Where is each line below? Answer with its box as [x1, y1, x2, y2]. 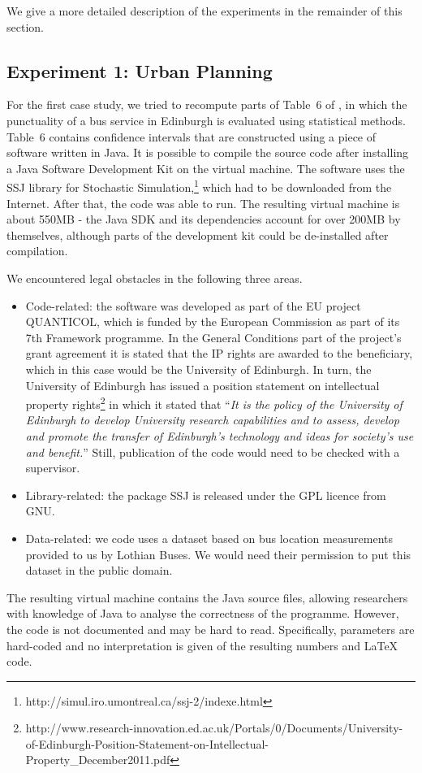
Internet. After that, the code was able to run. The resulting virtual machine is [6, 194, 400, 211]
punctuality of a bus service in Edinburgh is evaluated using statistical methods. [6, 111, 407, 128]
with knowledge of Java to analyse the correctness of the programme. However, [6, 605, 399, 622]
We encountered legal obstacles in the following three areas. [6, 269, 303, 286]
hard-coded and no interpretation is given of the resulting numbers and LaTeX [6, 636, 398, 654]
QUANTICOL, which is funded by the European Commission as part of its [25, 313, 400, 330]
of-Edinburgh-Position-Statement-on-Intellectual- [25, 735, 269, 752]
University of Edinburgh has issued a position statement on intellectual [25, 376, 380, 393]
